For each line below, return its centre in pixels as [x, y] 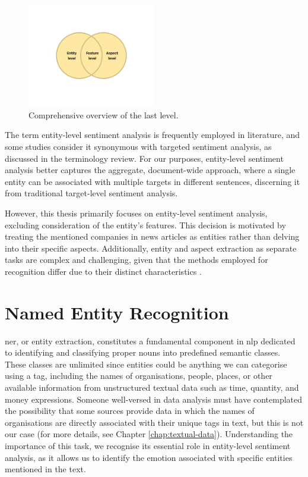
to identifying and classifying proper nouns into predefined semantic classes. [143, 352]
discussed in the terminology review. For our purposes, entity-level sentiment [144, 158]
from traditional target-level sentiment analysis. [91, 193]
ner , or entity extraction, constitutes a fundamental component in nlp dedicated [150, 341]
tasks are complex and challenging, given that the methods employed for [136, 260]
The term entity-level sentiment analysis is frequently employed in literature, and [153, 135]
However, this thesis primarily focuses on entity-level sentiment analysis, [136, 213]
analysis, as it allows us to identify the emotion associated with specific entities [149, 457]
